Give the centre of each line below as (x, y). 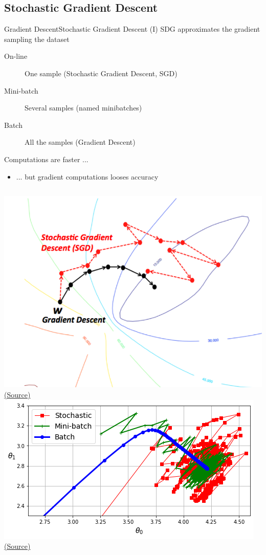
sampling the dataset (37, 39)
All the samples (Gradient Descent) (80, 142)
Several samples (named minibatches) (83, 108)
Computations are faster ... (46, 159)
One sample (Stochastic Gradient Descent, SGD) (101, 73)
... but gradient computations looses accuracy (87, 176)
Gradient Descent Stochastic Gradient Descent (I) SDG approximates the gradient (132, 29)
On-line (16, 56)
